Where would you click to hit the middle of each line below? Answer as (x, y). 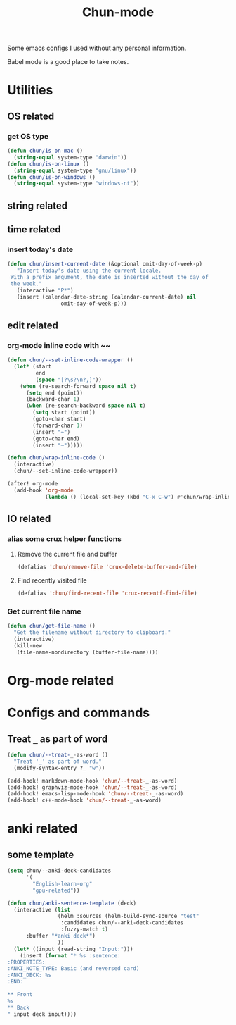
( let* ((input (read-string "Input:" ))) (73, 949)
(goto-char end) (56, 439)
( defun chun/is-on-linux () (48, 164)
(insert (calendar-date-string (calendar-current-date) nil (106, 297)
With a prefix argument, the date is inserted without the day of (110, 278)
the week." (26, 284)
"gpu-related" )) (56, 890)
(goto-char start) (59, 419)
